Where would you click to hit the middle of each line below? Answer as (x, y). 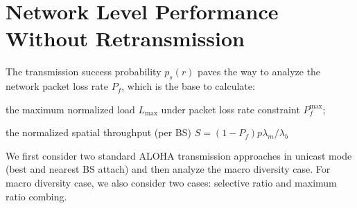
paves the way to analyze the (259, 72)
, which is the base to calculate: (188, 86)
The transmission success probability (84, 72)
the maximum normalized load (70, 109)
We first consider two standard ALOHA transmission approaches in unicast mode (179, 155)
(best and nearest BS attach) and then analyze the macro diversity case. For (168, 169)
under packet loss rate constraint (230, 109)
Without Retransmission (125, 38)
